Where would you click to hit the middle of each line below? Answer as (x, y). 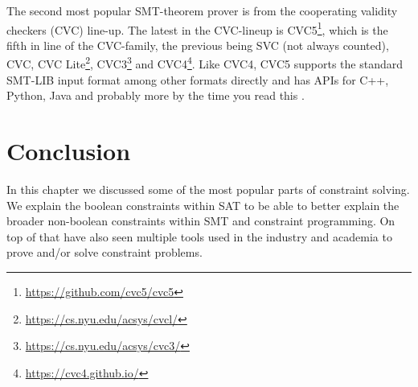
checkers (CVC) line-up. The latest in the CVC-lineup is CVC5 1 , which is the (197, 28)
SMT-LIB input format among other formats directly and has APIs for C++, (198, 79)
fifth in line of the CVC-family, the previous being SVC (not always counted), (198, 45)
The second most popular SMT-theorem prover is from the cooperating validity (202, 10)
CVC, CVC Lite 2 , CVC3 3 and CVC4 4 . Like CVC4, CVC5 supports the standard (205, 63)
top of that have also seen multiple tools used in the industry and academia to (199, 236)
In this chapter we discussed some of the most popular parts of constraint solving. (208, 189)
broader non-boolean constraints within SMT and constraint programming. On (201, 221)
